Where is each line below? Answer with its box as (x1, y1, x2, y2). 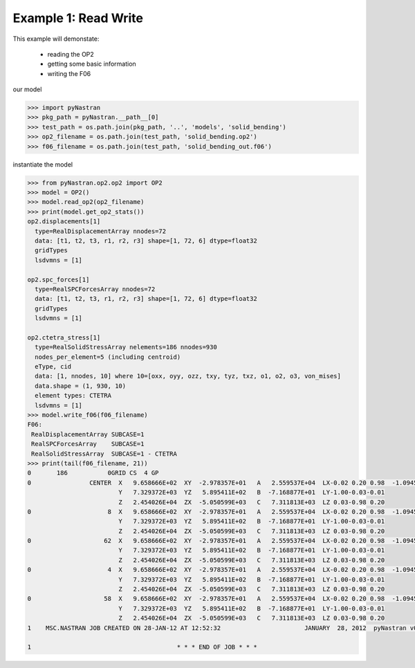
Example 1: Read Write (12, 10, 144, 26)
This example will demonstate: (12, 35, 100, 43)
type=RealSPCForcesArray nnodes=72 (35, 285, 156, 293)
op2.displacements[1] (27, 218, 101, 225)
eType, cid (35, 363, 72, 371)
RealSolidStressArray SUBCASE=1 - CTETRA (31, 449, 178, 458)
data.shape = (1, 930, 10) (35, 382, 127, 390)
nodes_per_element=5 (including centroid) (35, 353, 181, 361)
